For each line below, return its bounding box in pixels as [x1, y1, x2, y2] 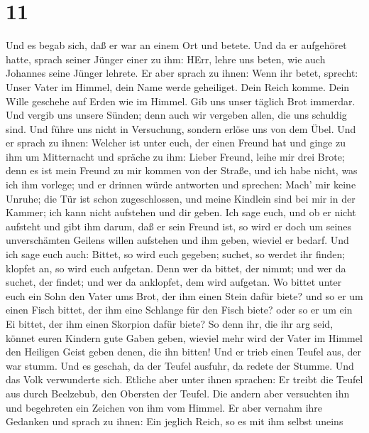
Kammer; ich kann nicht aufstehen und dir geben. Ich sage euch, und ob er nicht [6, 205, 356, 220]
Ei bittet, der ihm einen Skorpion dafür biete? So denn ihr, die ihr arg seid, [6, 316, 334, 331]
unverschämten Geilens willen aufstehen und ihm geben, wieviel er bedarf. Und [6, 232, 349, 247]
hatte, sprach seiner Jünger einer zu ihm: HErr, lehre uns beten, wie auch [6, 51, 326, 66]
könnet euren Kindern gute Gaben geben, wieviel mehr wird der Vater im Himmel [6, 330, 363, 345]
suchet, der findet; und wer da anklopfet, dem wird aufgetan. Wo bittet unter [6, 274, 342, 289]
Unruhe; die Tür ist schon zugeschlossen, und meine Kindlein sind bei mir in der [6, 191, 356, 205]
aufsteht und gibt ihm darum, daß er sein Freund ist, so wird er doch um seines [6, 218, 351, 233]
